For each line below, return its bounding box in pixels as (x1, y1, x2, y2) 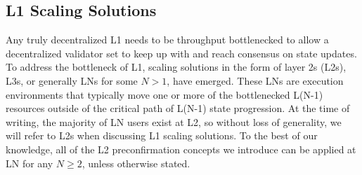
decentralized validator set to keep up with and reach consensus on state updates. (6, 45, 357, 60)
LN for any (6, 155, 53, 170)
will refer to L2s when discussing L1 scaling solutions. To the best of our (6, 128, 318, 143)
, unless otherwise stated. (82, 155, 190, 170)
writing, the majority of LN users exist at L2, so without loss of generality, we (6, 114, 342, 129)
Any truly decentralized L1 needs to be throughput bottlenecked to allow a (6, 32, 329, 47)
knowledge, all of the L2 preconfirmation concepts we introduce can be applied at (6, 141, 356, 156)
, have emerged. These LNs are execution (167, 73, 344, 87)
